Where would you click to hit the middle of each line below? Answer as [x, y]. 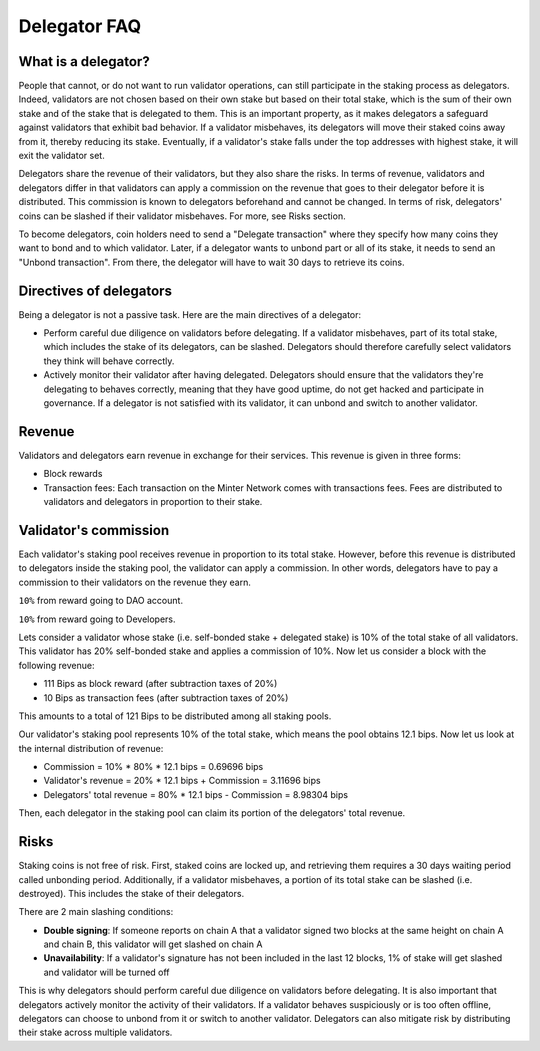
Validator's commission [94, 530]
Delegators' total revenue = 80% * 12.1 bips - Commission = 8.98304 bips [196, 794]
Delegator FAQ [80, 26]
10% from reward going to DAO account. [101, 601]
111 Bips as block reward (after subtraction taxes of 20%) [160, 684]
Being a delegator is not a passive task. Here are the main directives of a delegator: [190, 314]
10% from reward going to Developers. [97, 619]
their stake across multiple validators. [95, 1032]
